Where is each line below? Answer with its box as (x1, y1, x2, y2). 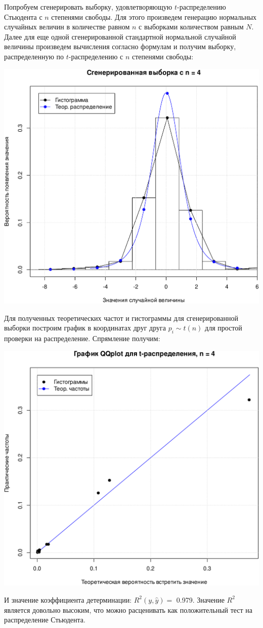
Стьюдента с (4, 11, 42, 22)
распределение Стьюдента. (4, 614, 85, 625)
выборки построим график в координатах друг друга (4, 322, 166, 333)
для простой (205, 322, 242, 333)
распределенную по (4, 51, 64, 61)
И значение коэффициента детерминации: (4, 594, 132, 605)
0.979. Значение (176, 594, 225, 605)
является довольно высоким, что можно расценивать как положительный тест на (4, 604, 253, 615)
